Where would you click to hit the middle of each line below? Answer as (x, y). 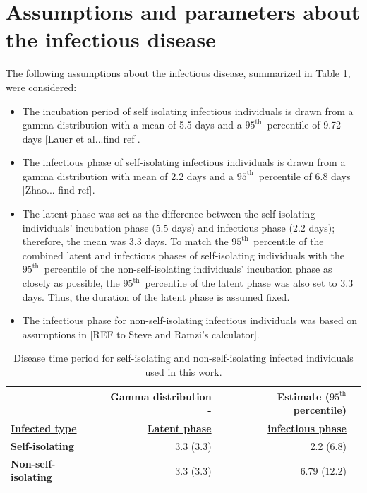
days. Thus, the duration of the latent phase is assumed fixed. (156, 296)
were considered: (41, 87)
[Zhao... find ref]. (59, 190)
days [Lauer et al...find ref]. (81, 138)
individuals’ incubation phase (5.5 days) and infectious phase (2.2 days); (179, 227)
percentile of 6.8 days (305, 176)
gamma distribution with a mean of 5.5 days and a (132, 125)
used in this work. (183, 372)
